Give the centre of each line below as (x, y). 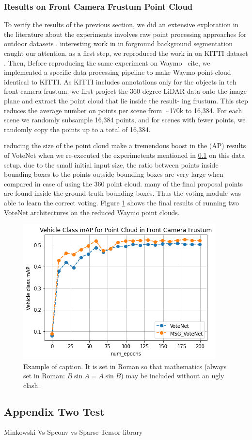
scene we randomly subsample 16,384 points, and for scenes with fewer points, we (125, 120)
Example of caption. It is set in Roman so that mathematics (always (125, 366)
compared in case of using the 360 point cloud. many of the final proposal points (124, 183)
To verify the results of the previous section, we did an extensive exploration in (121, 25)
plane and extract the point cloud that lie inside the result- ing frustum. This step (126, 100)
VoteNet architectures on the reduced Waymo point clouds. (92, 212)
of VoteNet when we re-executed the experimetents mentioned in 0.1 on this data (125, 155)
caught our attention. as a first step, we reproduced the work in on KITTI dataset (126, 53)
